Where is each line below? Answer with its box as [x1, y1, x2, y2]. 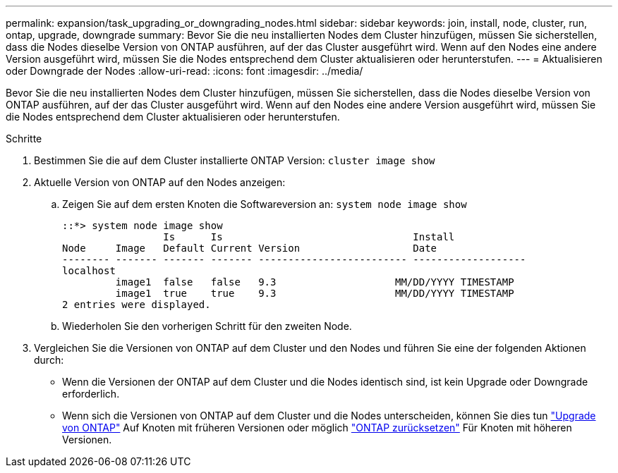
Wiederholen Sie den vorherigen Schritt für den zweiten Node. [62, 320, 352, 332]
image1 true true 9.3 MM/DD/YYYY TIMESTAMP [115, 288, 514, 299]
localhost [62, 265, 116, 276]
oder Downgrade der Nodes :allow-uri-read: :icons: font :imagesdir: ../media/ [6, 65, 363, 77]
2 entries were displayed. [62, 299, 211, 310]
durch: [34, 354, 64, 366]
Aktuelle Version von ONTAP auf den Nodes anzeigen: [34, 176, 286, 188]
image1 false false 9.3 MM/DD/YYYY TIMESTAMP [115, 276, 514, 288]
